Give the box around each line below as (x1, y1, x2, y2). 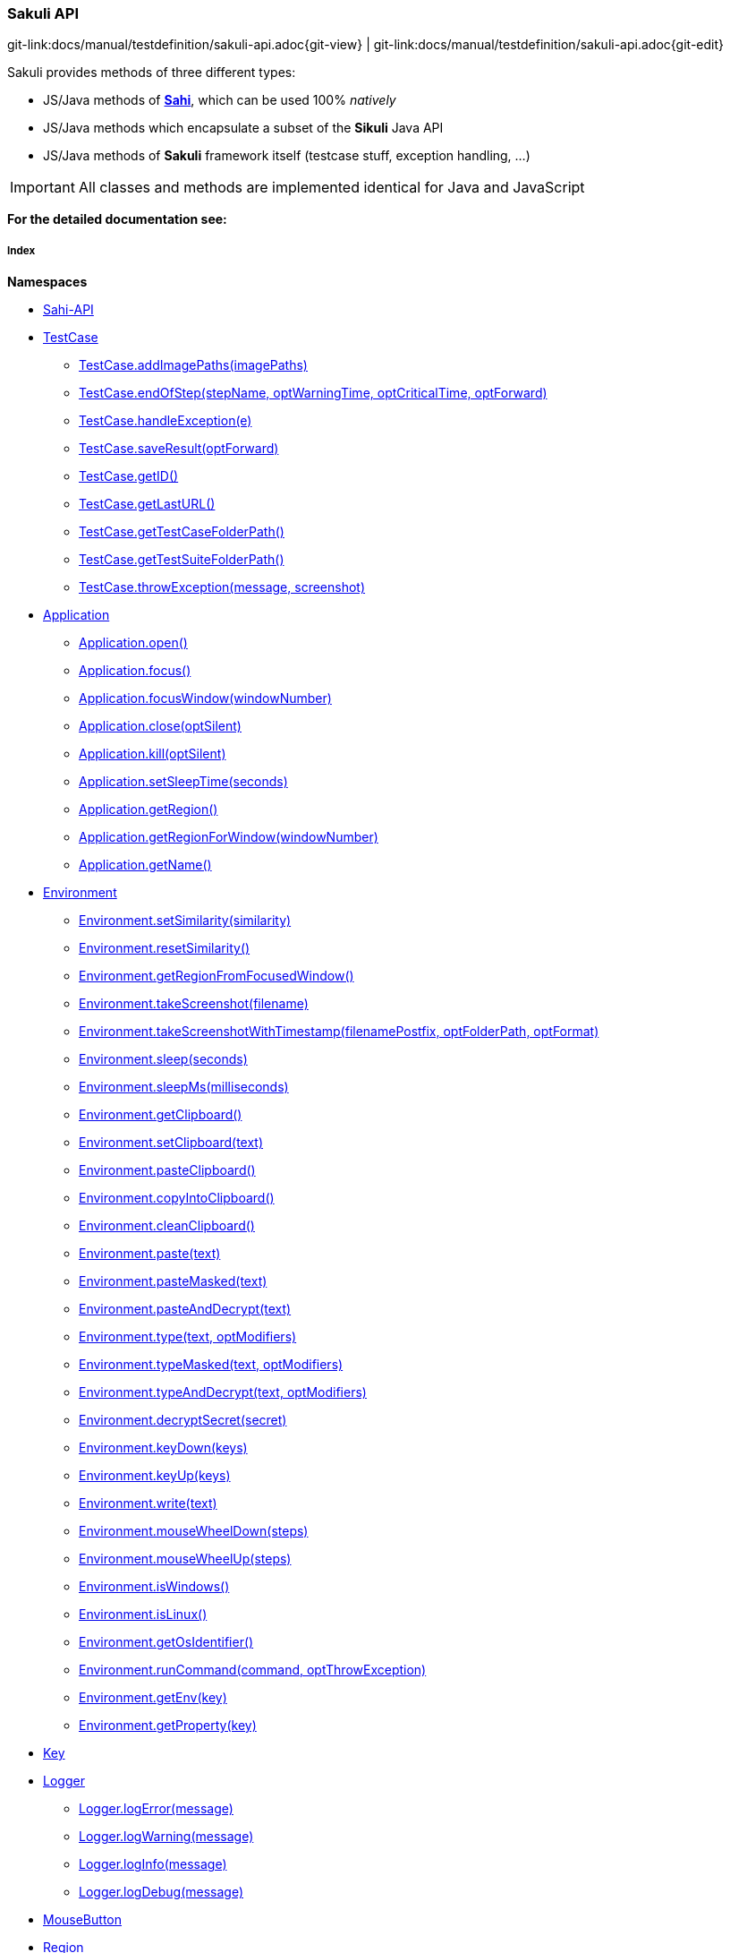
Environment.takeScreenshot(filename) (79, 996, 309, 1012)
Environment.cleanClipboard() (79, 1218, 255, 1234)
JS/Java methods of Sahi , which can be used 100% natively (43, 92, 396, 108)
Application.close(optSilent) (79, 718, 242, 734)
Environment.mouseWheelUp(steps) (79, 1551, 292, 1567)
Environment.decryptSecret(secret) (79, 1412, 287, 1428)
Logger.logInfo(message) (79, 1856, 227, 1872)
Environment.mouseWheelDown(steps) (79, 1523, 309, 1539)
